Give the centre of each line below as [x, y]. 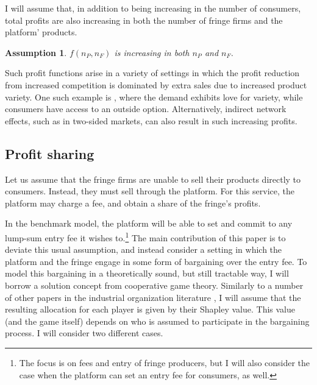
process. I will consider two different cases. [84, 333]
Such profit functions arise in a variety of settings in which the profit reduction [152, 73]
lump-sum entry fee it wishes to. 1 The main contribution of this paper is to [145, 236]
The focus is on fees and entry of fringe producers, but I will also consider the [165, 362]
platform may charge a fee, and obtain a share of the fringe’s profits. [133, 203]
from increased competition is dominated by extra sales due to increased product [156, 84]
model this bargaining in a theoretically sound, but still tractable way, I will [147, 273]
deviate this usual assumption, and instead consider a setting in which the [144, 249]
